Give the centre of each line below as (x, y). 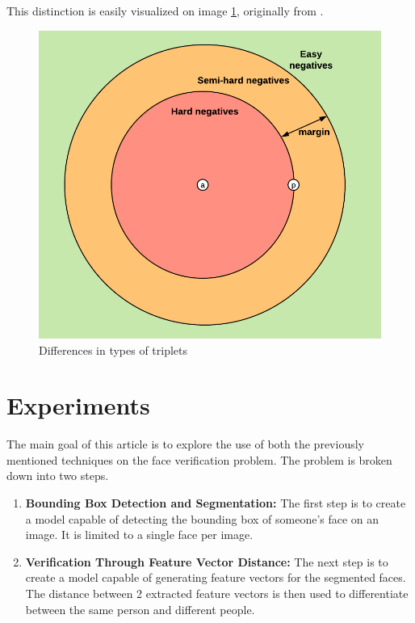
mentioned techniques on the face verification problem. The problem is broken (199, 459)
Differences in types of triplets (113, 349)
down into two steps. (58, 476)
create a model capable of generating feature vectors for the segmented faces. (216, 577)
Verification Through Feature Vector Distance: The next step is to (207, 561)
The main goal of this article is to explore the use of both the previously (185, 444)
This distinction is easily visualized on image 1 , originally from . (165, 11)
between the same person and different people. (140, 609)
